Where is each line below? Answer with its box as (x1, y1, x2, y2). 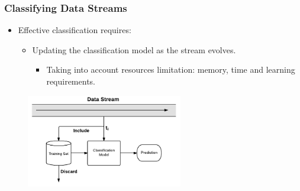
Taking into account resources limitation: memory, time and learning (46, 63, 295, 76)
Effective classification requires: (18, 24, 131, 36)
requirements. (46, 75, 95, 87)
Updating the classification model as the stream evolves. (32, 43, 236, 56)
